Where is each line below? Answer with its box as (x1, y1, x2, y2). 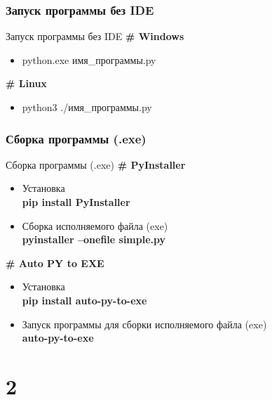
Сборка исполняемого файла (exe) (22, 218, 168, 233)
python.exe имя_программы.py (22, 52, 156, 67)
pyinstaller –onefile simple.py (22, 232, 166, 247)
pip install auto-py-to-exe (22, 292, 147, 307)
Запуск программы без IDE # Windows (6, 29, 184, 44)
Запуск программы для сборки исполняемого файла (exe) (22, 316, 267, 331)
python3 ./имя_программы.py (22, 100, 152, 114)
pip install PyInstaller (22, 195, 130, 209)
